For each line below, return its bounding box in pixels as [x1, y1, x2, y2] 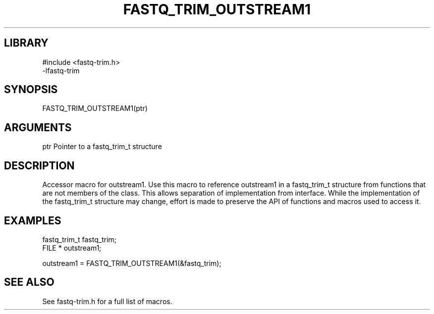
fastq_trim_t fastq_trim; [42, 235, 117, 244]
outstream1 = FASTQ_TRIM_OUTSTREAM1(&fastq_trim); [42, 259, 221, 267]
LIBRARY [4, 37, 49, 50]
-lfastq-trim [42, 66, 80, 75]
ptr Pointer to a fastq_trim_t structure [42, 142, 162, 151]
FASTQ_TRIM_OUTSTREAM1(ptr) [42, 104, 148, 113]
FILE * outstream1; [42, 243, 102, 252]
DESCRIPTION [4, 159, 75, 172]
